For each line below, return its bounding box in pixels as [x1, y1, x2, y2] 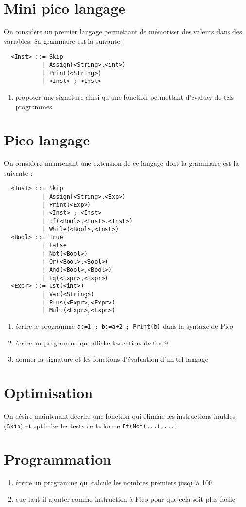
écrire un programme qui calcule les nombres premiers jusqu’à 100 [15, 477, 212, 487]
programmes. [15, 101, 54, 111]
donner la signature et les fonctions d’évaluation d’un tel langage [15, 354, 209, 364]
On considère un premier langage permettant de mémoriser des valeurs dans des [4, 26, 242, 37]
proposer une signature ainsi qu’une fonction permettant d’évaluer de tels [15, 91, 234, 101]
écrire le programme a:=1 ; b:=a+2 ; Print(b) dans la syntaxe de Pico [15, 321, 233, 331]
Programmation [4, 449, 112, 469]
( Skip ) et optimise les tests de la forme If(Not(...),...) [4, 420, 178, 430]
